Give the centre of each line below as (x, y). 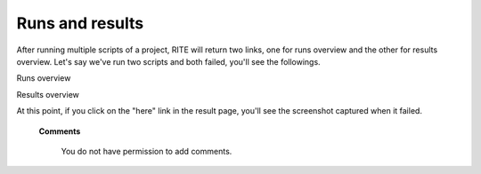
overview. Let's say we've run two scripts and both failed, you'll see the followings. (168, 61)
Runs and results (80, 23)
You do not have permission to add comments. (147, 151)
